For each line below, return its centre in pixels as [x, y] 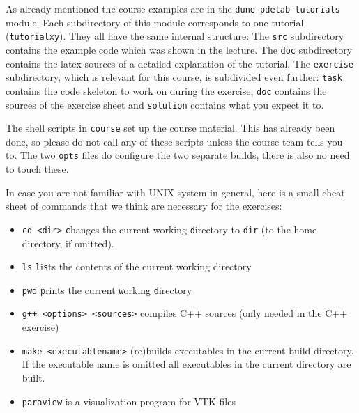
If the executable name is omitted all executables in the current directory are [186, 364]
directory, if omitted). [68, 243]
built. [33, 377]
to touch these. [37, 169]
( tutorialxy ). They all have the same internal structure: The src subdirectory [175, 36]
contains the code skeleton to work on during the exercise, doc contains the [166, 90]
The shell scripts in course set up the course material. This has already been [170, 128]
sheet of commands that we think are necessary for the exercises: [144, 206]
